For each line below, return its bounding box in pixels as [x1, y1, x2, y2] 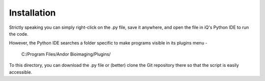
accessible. [9, 69, 32, 75]
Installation [9, 7, 56, 18]
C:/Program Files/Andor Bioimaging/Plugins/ [21, 51, 111, 57]
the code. [9, 31, 29, 37]
